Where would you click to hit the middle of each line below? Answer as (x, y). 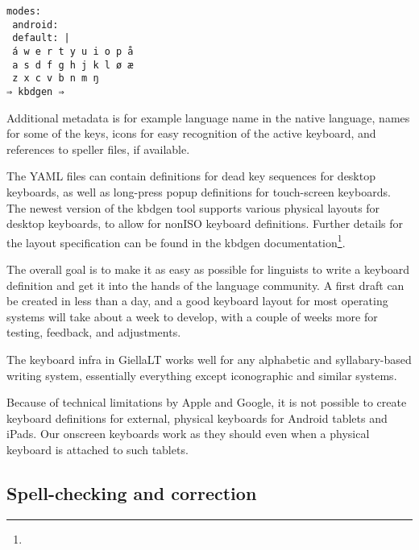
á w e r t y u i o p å (73, 51)
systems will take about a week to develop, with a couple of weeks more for (192, 316)
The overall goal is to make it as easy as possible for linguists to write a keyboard (208, 269)
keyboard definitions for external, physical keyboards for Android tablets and (197, 418)
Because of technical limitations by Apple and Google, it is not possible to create (207, 402)
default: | (41, 38)
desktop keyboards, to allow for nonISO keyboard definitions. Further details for (205, 223)
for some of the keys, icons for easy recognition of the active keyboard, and (191, 133)
